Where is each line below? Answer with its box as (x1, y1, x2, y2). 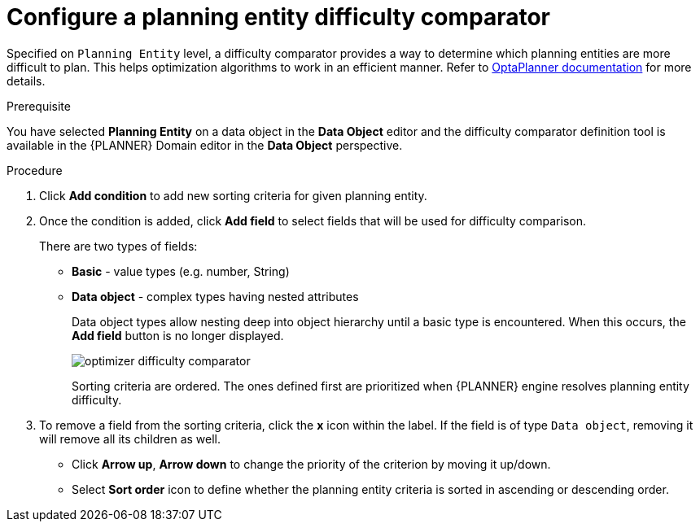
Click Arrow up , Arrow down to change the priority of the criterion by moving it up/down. (72, 456, 551, 471)
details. (7, 73, 46, 88)
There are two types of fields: (39, 238, 198, 253)
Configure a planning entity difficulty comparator (7, 3, 550, 31)
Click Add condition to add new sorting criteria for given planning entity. (39, 188, 427, 203)
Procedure (7, 163, 63, 177)
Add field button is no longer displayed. (72, 328, 284, 343)
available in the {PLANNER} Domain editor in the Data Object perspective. (7, 137, 403, 152)
